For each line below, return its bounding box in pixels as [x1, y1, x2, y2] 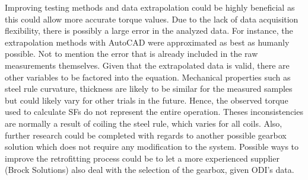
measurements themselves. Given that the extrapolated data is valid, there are [5, 59, 290, 71]
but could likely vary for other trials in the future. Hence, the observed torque [5, 94, 288, 106]
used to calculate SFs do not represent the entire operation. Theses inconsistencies [5, 105, 303, 118]
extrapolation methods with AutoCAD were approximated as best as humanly [5, 36, 290, 48]
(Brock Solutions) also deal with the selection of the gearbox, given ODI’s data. [5, 163, 294, 176]
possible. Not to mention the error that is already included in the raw [5, 47, 258, 60]
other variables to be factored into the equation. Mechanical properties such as [5, 70, 291, 83]
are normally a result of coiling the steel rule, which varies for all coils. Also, [5, 117, 282, 129]
